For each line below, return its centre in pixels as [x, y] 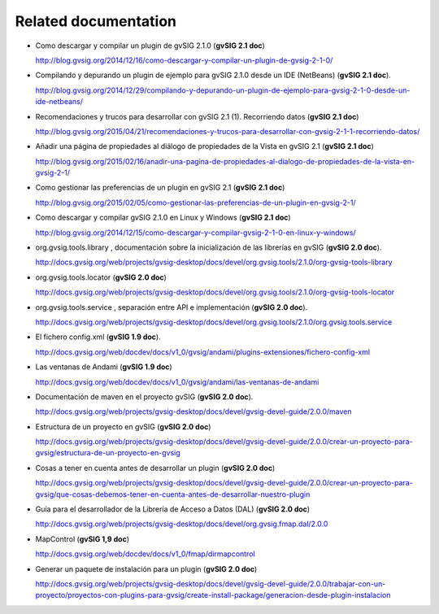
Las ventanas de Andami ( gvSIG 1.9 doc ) [104, 367]
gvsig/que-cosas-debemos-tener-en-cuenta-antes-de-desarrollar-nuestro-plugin [173, 494]
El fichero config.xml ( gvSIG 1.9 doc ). [98, 337]
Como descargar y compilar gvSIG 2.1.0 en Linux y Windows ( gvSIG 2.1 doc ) [163, 218]
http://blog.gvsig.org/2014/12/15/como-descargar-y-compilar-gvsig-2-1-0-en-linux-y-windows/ [196, 233]
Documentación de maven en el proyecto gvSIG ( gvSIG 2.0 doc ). [144, 396]
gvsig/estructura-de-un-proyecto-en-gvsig [108, 453]
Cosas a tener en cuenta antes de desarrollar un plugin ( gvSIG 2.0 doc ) [155, 468]
